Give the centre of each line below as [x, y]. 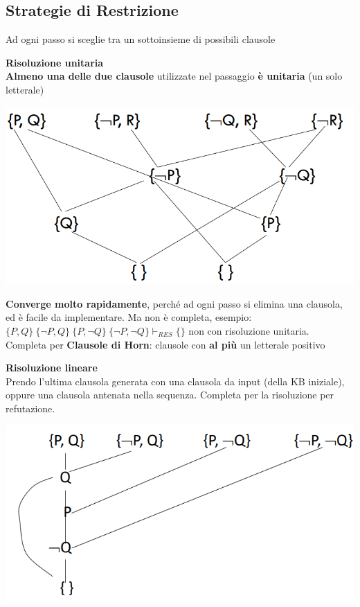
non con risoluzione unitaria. [249, 330]
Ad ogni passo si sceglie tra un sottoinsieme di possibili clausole [141, 39]
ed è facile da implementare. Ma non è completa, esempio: [129, 317]
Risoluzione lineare [52, 368]
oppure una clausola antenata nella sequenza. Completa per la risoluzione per [170, 395]
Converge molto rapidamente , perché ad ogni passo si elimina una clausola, [174, 303]
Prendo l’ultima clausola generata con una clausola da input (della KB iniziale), [175, 381]
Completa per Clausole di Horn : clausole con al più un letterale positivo [165, 344]
